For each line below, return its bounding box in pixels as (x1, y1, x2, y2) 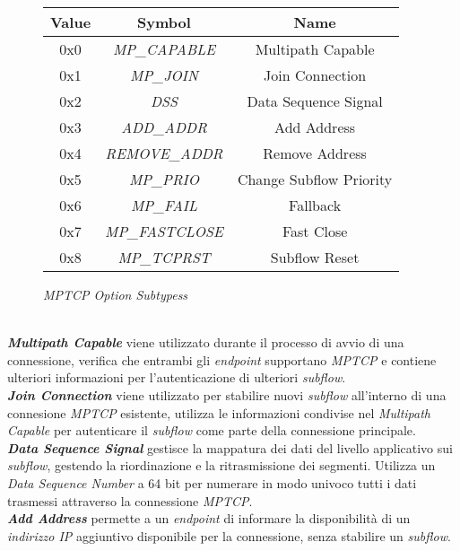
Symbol (137, 12, 191, 32)
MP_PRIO (128, 169, 200, 189)
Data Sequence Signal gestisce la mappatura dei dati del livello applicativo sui (7, 438, 453, 457)
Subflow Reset (270, 247, 360, 267)
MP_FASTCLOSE (105, 221, 223, 241)
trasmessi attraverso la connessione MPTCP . (7, 491, 253, 510)
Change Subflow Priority (237, 169, 393, 189)
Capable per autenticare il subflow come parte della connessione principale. (7, 421, 416, 440)
